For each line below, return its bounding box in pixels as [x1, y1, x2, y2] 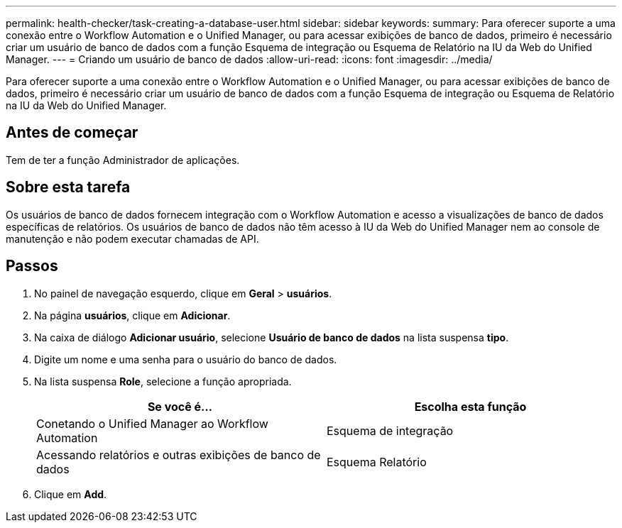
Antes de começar [6, 123, 138, 142]
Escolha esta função [414, 399, 527, 414]
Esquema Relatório [327, 454, 427, 469]
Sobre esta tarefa [6, 178, 131, 197]
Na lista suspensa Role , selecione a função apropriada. [34, 375, 292, 387]
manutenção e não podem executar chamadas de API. [6, 232, 259, 245]
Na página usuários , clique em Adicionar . [34, 309, 231, 321]
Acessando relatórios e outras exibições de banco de [36, 447, 321, 462]
